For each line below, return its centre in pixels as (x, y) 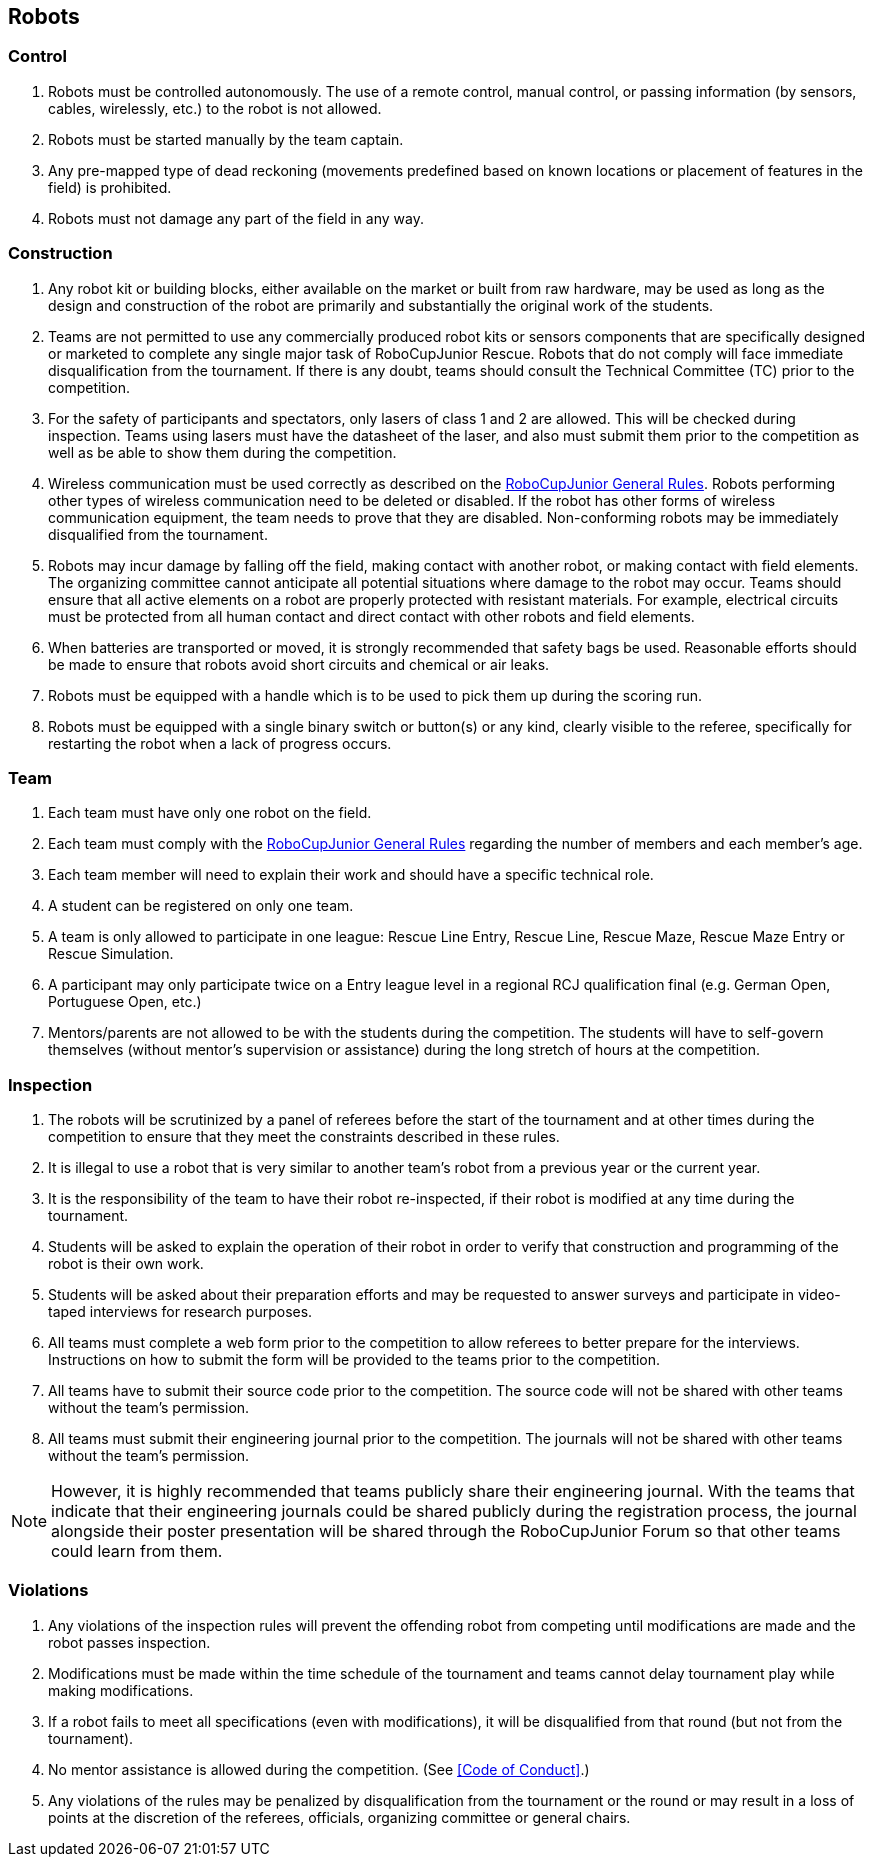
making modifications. (121, 1690)
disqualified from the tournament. (158, 534)
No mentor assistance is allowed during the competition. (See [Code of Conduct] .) (319, 1769)
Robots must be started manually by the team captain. (226, 139)
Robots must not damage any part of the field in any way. (236, 218)
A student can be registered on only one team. (201, 906)
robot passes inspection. (129, 1642)
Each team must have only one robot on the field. (210, 813)
